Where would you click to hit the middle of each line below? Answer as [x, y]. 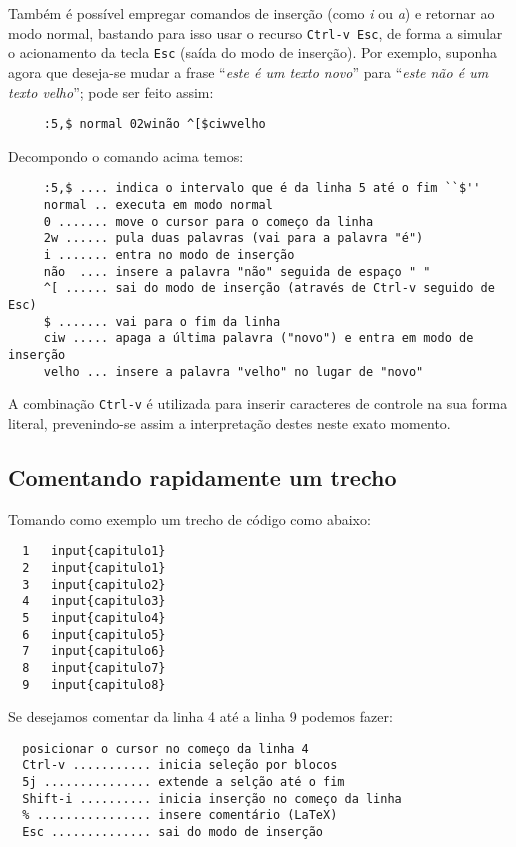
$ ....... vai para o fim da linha [162, 321]
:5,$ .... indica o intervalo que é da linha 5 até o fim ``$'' [262, 188]
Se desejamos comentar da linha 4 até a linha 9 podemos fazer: [200, 716]
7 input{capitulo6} [94, 651]
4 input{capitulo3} [94, 601]
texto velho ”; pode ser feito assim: [111, 91]
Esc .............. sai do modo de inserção [172, 832]
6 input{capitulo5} [94, 634]
